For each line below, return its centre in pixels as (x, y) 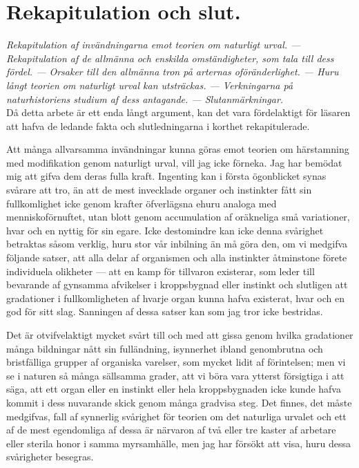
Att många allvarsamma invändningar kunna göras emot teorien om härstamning (178, 149)
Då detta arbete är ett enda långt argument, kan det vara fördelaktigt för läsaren (178, 112)
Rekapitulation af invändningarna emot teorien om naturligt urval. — (154, 45)
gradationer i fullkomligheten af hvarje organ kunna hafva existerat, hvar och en (175, 298)
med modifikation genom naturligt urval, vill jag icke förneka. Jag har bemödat (174, 162)
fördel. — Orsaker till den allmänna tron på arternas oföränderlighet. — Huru (173, 72)
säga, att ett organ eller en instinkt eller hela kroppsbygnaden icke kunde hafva (174, 389)
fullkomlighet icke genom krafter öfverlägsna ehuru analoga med (142, 203)
